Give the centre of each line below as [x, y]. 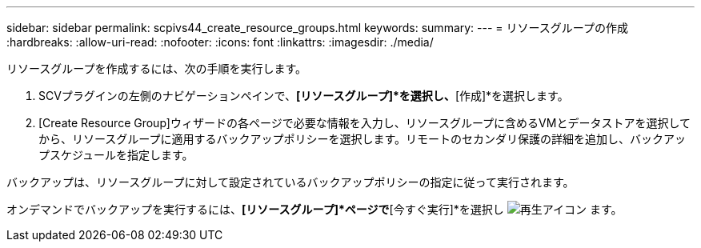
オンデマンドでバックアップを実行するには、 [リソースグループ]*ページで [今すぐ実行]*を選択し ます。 [314, 209]
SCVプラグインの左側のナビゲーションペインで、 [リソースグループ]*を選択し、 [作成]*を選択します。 [304, 96]
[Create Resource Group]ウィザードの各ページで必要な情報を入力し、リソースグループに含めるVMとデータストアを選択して [365, 123]
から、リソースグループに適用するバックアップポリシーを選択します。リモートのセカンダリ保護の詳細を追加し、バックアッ [363, 139]
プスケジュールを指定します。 [116, 155]
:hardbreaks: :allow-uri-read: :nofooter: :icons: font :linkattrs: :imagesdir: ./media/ [220, 42]
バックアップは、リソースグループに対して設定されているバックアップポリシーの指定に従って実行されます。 [290, 182]
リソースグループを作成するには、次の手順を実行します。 [157, 68]
